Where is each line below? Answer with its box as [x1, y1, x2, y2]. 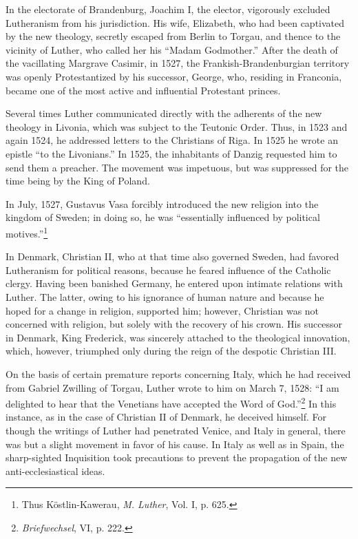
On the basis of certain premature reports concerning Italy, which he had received [6, 366, 351, 381]
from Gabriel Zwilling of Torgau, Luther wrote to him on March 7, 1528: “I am [6, 380, 339, 394]
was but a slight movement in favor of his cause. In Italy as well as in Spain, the [6, 436, 344, 451]
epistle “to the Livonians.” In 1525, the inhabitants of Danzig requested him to [6, 146, 337, 160]
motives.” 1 [6, 224, 48, 240]
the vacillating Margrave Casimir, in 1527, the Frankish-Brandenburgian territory [6, 56, 350, 70]
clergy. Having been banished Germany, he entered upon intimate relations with [6, 276, 343, 290]
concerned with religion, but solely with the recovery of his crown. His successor [6, 317, 343, 331]
